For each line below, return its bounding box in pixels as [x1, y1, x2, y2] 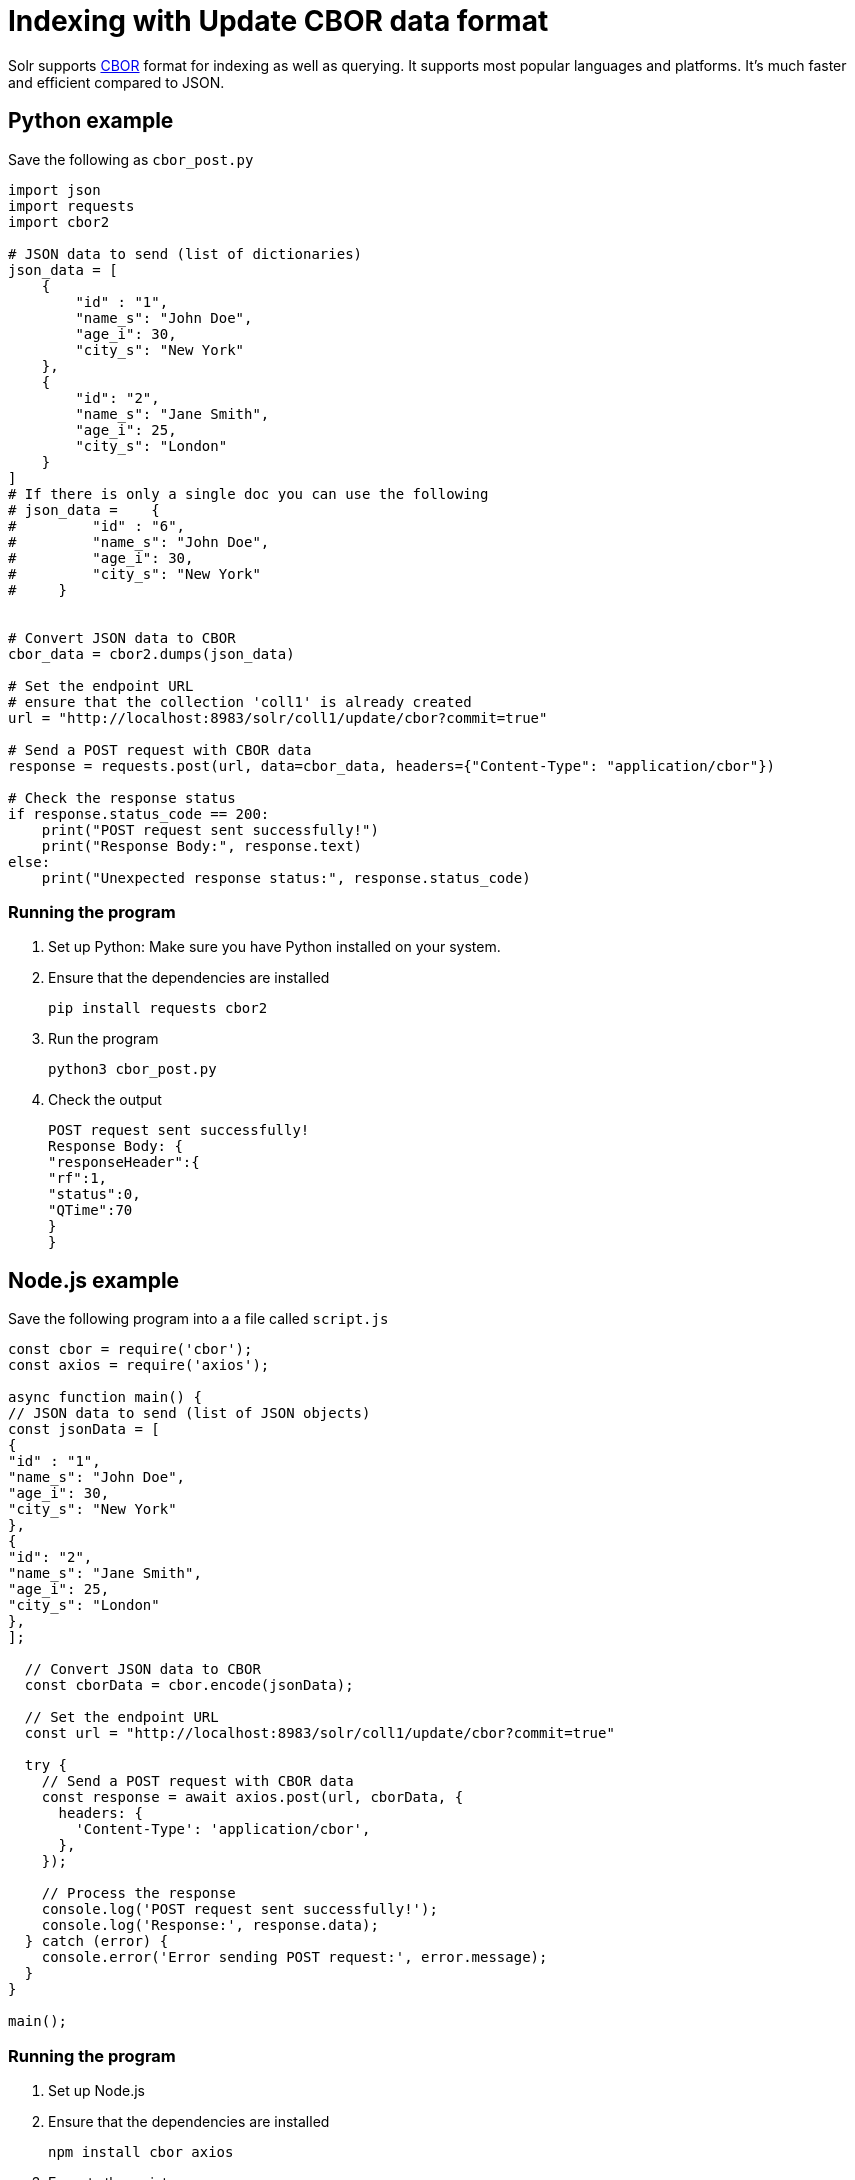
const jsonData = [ [8, 1421, 160, 1438]
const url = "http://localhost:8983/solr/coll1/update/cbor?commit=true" [24, 1725, 615, 1742]
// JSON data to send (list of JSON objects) [8, 1405, 371, 1422]
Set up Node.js [48, 2081, 145, 2099]
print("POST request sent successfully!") [41, 821, 379, 838]
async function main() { [8, 1389, 202, 1406]
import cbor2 [8, 213, 110, 230]
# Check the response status [8, 789, 236, 806]
